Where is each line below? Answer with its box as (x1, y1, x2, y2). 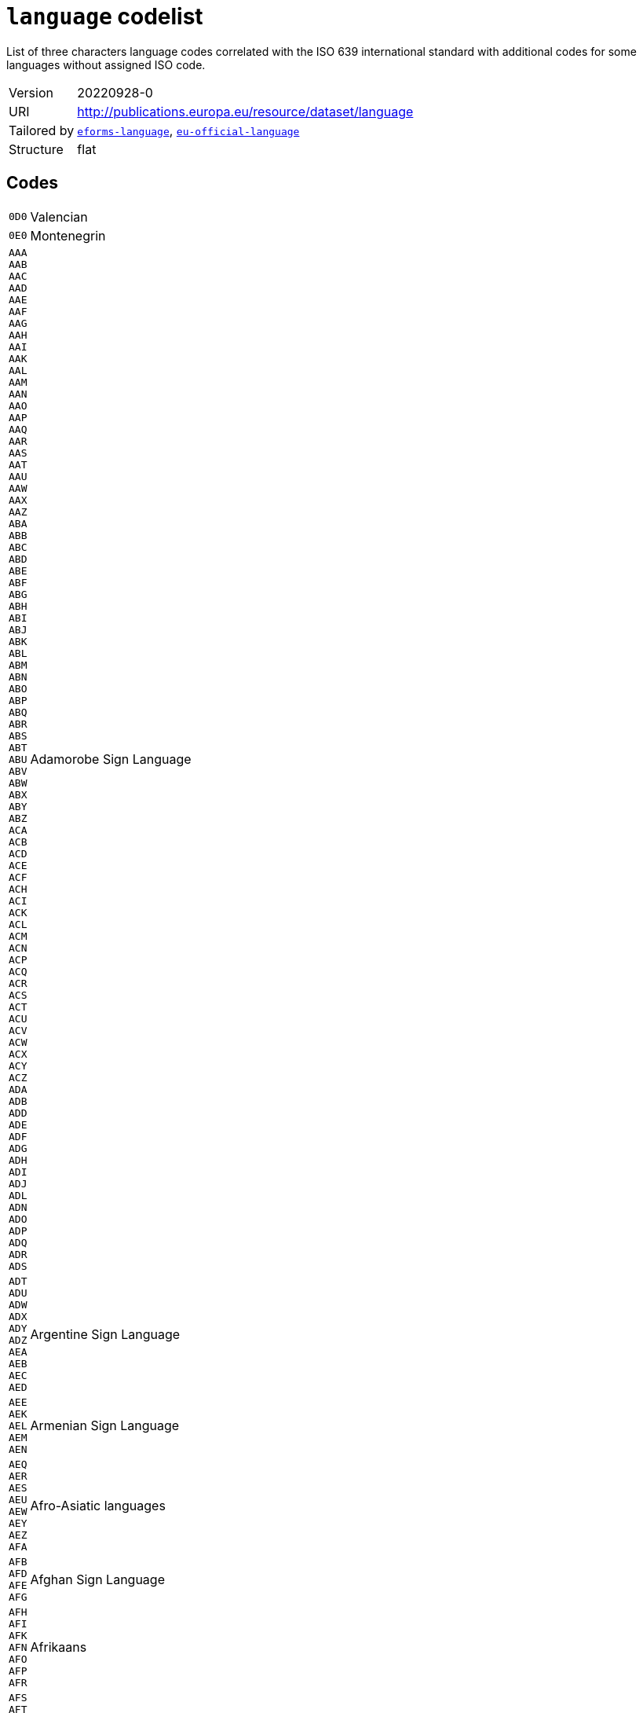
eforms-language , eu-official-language (77, 122, 300, 138)
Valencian (30, 208, 88, 225)
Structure (9, 141, 64, 157)
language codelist (6, 3, 203, 30)
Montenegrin (30, 227, 106, 244)
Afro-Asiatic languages (30, 1497, 166, 1513)
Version (9, 84, 53, 101)
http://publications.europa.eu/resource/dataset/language (77, 103, 414, 119)
